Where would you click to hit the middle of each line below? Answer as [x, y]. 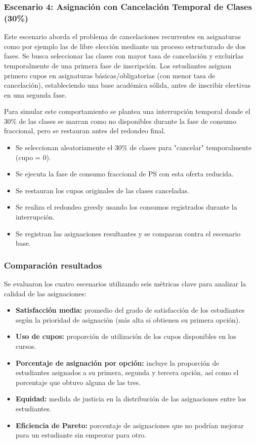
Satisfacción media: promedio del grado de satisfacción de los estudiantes [130, 310]
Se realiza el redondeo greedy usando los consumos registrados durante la [126, 207]
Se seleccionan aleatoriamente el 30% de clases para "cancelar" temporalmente [133, 147]
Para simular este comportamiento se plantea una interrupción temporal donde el [127, 111]
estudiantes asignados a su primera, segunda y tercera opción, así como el [127, 372]
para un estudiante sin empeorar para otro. [81, 435]
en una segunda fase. [35, 94]
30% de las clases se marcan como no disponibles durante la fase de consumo [120, 121]
